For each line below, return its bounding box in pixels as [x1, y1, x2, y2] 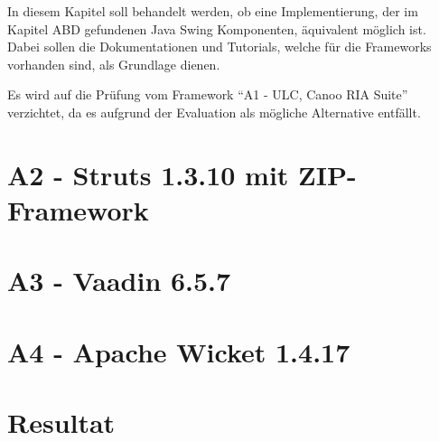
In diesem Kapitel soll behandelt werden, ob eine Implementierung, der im [7, 2, 418, 20]
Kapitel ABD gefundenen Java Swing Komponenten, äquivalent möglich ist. [7, 19, 426, 38]
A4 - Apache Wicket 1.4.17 [7, 333, 350, 370]
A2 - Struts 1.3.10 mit [7, 155, 289, 192]
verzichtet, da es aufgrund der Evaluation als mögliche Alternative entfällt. [7, 102, 421, 121]
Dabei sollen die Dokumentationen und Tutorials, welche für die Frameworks [7, 37, 432, 56]
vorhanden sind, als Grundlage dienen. [7, 54, 220, 73]
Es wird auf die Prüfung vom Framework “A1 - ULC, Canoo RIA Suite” [7, 85, 408, 104]
